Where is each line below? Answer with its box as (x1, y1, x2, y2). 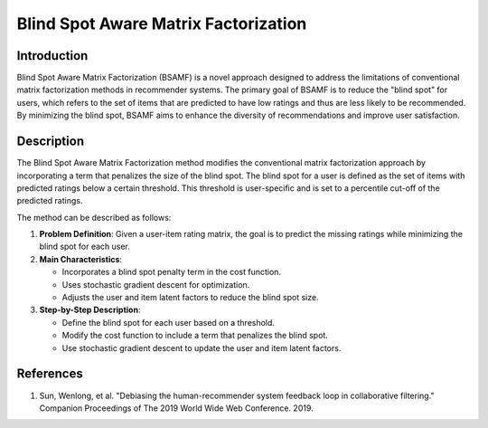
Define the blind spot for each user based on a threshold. (61, 317, 276, 328)
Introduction (16, 48, 89, 63)
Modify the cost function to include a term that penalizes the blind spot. (61, 330, 329, 341)
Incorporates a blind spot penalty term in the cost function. (61, 267, 282, 278)
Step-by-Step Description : (39, 304, 141, 316)
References (16, 366, 83, 382)
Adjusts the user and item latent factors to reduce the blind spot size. (61, 292, 320, 303)
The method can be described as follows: (16, 212, 172, 223)
